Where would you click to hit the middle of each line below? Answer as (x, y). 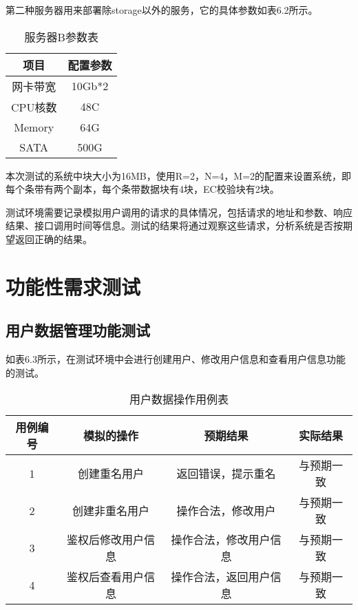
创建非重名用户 (110, 511)
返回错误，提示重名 (226, 474)
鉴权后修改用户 (105, 540)
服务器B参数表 (61, 36)
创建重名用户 (110, 474)
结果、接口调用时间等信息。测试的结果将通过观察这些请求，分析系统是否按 (174, 225)
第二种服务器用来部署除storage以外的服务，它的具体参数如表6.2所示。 (162, 10)
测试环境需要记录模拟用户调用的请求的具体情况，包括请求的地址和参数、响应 (179, 212)
